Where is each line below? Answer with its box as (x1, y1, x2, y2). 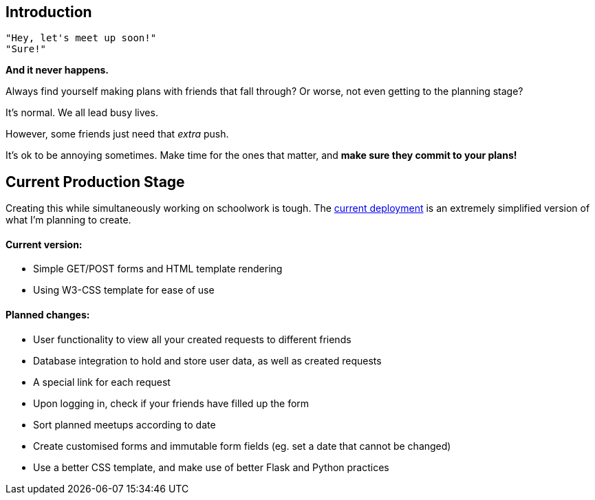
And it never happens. (6, 64, 109, 76)
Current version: (6, 238, 83, 250)
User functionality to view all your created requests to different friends (33, 333, 351, 345)
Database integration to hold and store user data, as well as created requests (33, 354, 382, 367)
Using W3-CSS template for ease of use (33, 284, 215, 296)
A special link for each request (33, 376, 171, 388)
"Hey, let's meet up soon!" (6, 32, 157, 44)
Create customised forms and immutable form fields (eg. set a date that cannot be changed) (33, 439, 451, 452)
